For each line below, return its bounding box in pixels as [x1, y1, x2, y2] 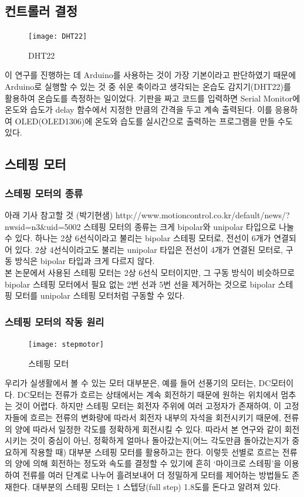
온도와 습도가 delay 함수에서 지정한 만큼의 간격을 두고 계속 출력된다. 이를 [5, 103, 272, 116]
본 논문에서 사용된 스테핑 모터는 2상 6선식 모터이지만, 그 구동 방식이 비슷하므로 [5, 266, 295, 278]
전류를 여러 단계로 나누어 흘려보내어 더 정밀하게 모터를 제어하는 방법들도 [22, 468, 289, 481]
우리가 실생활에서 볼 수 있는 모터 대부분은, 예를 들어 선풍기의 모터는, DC [5, 377, 271, 389]
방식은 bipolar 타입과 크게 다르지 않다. [15, 255, 155, 267]
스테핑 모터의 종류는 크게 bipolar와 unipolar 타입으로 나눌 [83, 220, 294, 232]
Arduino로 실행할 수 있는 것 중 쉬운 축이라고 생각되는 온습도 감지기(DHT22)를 [5, 80, 291, 93]
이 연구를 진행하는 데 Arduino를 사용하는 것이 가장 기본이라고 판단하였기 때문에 [5, 69, 296, 81]
